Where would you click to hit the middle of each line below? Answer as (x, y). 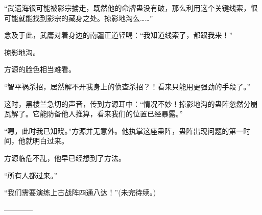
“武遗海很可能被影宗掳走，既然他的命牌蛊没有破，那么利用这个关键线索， (127, 8)
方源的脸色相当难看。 (40, 69)
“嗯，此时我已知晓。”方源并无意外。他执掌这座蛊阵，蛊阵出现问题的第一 (124, 130)
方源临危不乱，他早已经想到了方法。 (65, 158)
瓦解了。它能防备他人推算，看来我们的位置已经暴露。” (93, 114)
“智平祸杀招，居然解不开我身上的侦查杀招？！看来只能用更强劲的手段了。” (127, 86)
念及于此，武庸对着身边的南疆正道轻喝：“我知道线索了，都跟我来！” (118, 35)
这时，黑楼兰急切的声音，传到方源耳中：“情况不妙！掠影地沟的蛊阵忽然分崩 (131, 103)
